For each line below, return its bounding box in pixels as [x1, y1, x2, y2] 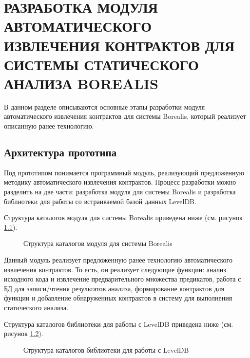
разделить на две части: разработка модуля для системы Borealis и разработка [4, 187, 236, 197]
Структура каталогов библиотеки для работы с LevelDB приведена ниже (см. [4, 319, 233, 329]
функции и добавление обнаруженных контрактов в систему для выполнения [4, 293, 232, 303]
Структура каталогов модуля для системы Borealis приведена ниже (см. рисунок [4, 212, 243, 223]
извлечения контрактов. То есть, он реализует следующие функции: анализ [4, 264, 226, 274]
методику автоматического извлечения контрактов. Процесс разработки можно [4, 177, 236, 187]
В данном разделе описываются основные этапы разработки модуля [4, 101, 205, 112]
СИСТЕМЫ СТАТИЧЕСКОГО [4, 54, 199, 74]
